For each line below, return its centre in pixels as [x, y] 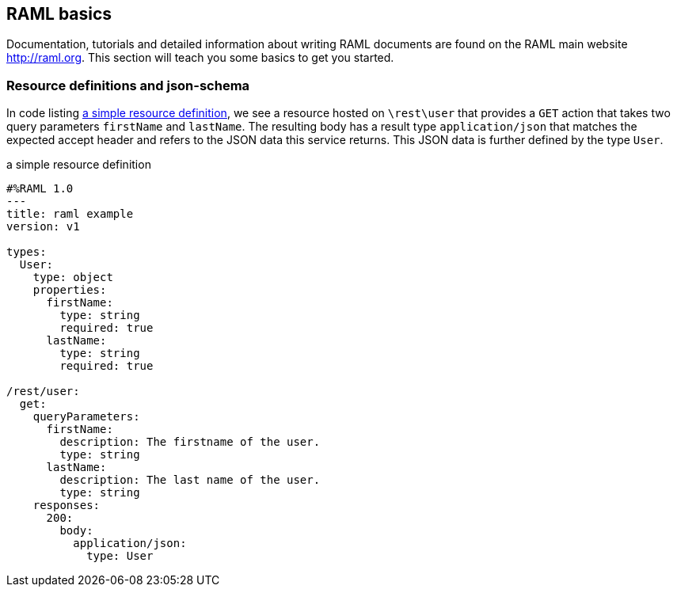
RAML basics [59, 14]
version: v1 [43, 227]
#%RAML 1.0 [40, 189]
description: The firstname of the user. [190, 442]
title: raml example [70, 214]
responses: [67, 506]
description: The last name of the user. [190, 480]
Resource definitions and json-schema [128, 85]
